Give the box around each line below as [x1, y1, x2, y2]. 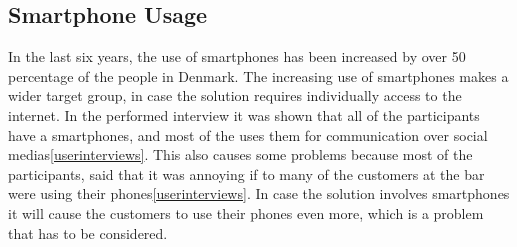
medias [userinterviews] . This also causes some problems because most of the [8, 144, 473, 165]
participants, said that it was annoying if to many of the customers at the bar [8, 163, 485, 184]
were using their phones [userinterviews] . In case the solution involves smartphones [8, 183, 510, 204]
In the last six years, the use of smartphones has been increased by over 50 [8, 46, 466, 67]
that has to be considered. [8, 222, 168, 243]
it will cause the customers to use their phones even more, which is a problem [8, 202, 484, 223]
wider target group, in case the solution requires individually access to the [8, 85, 462, 106]
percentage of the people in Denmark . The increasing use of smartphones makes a [8, 65, 509, 86]
